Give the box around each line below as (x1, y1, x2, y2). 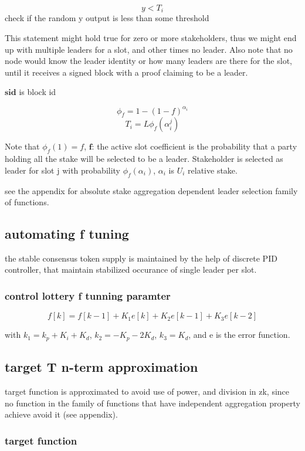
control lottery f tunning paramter (5, 289, 171, 303)
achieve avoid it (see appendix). (5, 408, 118, 421)
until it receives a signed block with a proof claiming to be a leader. (5, 66, 248, 78)
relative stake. (188, 164, 238, 176)
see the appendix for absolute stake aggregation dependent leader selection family (5, 184, 298, 196)
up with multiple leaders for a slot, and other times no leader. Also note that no (5, 43, 293, 55)
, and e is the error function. (188, 328, 290, 341)
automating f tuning (5, 225, 129, 243)
